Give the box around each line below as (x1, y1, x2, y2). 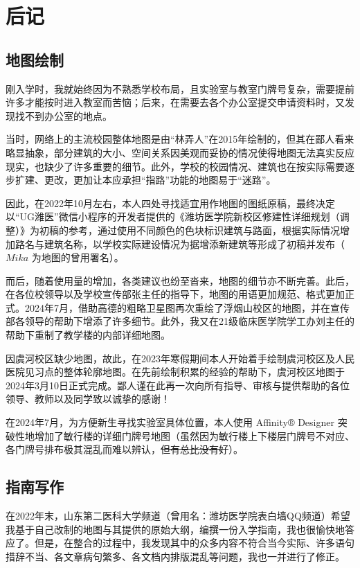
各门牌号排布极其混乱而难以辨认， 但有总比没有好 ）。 (6, 442, 243, 456)
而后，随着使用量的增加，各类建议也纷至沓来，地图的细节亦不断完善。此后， (6, 273, 354, 287)
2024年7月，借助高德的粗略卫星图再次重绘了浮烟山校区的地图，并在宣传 (24, 300, 350, 314)
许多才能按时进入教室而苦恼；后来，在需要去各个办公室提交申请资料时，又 (6, 95, 345, 109)
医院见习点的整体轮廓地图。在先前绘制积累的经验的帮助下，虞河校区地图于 (6, 364, 345, 379)
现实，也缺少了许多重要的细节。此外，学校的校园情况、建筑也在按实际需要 (6, 159, 345, 173)
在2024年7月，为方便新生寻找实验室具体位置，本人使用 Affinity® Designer (6, 415, 334, 429)
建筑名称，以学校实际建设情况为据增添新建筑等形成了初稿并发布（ (44, 236, 345, 251)
